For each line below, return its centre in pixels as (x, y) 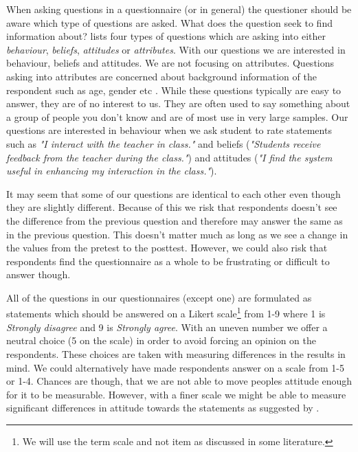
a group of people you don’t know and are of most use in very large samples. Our (177, 116)
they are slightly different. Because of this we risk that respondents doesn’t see (172, 207)
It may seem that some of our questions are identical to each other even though (174, 193)
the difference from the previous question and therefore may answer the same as (175, 220)
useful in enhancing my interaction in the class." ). (112, 171)
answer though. (38, 274)
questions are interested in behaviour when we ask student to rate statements (169, 130)
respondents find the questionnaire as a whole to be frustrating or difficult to (168, 261)
